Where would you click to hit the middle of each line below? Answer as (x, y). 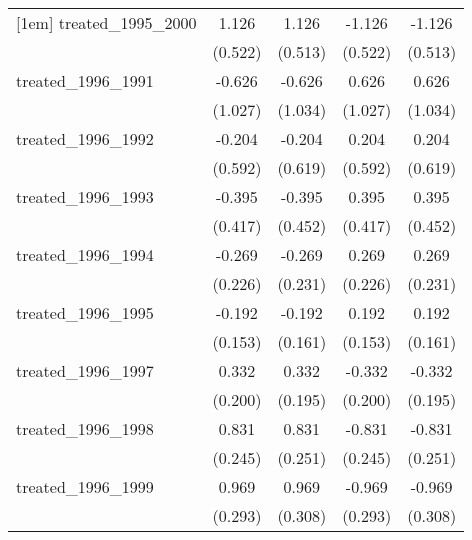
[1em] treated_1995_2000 (106, 22)
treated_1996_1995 (85, 312)
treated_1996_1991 (85, 80)
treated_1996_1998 (85, 428)
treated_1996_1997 (85, 370)
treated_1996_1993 (85, 196)
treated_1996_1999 (85, 486)
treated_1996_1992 (85, 138)
